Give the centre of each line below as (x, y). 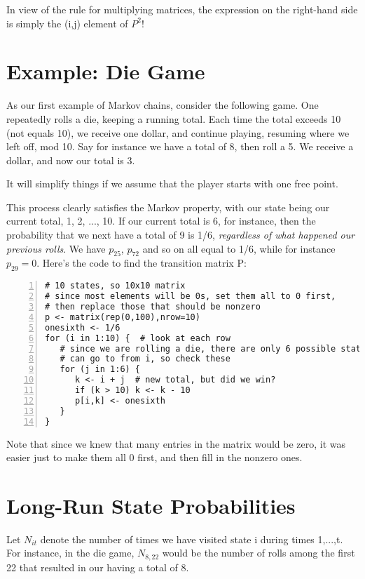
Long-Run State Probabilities (151, 505)
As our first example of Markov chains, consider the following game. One (163, 105)
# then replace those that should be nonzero (153, 307)
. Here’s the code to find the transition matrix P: (142, 263)
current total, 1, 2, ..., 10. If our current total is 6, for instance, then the (161, 221)
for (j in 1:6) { (100, 370)
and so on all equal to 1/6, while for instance (239, 248)
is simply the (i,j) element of (67, 23)
